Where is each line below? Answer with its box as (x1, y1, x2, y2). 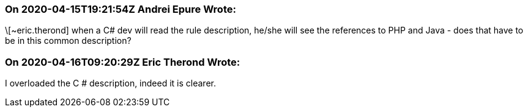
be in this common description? (5, 35, 132, 46)
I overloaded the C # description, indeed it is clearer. (5, 78, 216, 89)
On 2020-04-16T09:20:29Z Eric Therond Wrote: (5, 55, 240, 68)
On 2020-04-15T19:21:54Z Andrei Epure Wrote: (5, 3, 236, 15)
